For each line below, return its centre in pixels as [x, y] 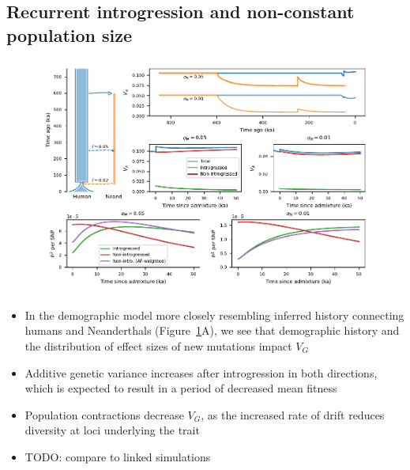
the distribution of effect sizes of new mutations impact [158, 345]
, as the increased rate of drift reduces [293, 414]
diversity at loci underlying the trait [112, 430]
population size [70, 34]
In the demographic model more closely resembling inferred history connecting [214, 315]
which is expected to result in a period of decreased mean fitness [181, 388]
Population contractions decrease [104, 414]
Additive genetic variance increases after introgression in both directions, [201, 372]
